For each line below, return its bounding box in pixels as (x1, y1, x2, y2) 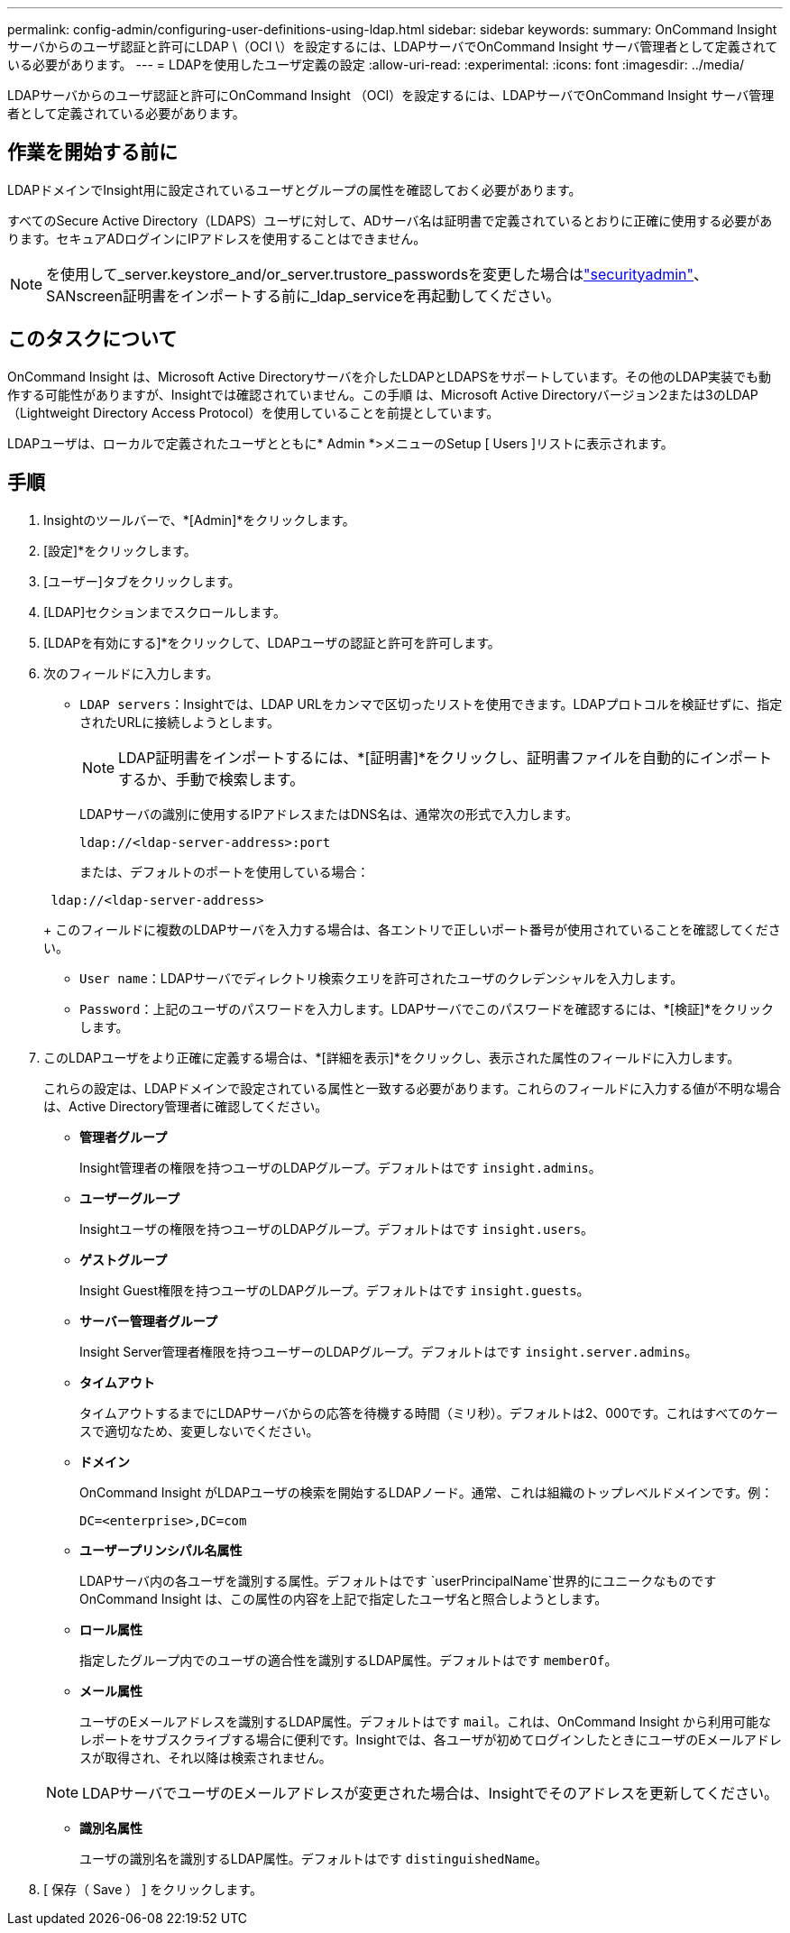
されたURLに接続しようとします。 (79, 713, 280, 730)
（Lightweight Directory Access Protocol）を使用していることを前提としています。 (7, 404, 500, 420)
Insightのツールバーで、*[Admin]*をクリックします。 (43, 511, 355, 528)
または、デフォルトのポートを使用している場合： (79, 863, 370, 879)
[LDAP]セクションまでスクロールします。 (43, 603, 286, 620)
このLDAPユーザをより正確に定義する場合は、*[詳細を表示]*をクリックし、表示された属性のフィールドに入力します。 (43, 1049, 740, 1065)
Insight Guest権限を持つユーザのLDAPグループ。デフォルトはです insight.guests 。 (79, 1282, 590, 1298)
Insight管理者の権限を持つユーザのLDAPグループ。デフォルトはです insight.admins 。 (79, 1159, 602, 1175)
